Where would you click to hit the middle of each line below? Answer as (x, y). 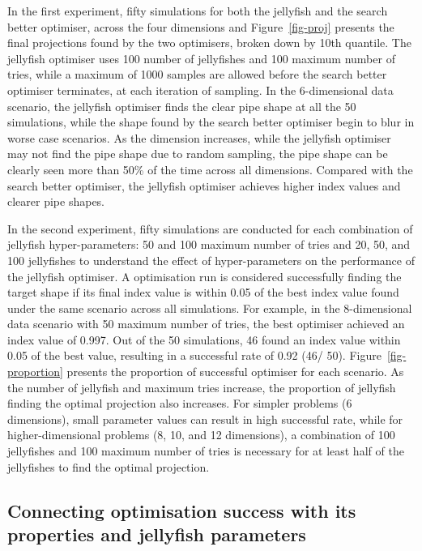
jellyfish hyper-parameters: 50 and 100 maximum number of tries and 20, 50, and (209, 244)
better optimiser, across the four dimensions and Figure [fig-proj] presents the (201, 26)
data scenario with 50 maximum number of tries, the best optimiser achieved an (206, 324)
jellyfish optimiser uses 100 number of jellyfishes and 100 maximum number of (201, 58)
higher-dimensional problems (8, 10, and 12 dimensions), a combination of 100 (201, 435)
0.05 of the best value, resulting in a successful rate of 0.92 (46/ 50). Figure (194, 355)
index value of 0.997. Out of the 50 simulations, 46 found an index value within (204, 339)
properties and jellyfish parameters (157, 534)
